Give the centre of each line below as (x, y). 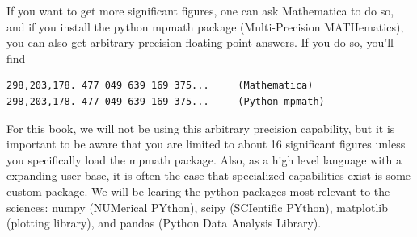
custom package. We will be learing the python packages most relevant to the (198, 191)
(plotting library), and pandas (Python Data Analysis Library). (164, 223)
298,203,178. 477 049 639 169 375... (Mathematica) (160, 86)
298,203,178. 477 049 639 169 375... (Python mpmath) (166, 101)
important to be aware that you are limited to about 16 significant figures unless (206, 144)
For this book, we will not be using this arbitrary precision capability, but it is (201, 128)
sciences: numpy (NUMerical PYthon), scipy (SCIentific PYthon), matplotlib (198, 207)
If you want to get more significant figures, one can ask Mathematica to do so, (200, 10)
